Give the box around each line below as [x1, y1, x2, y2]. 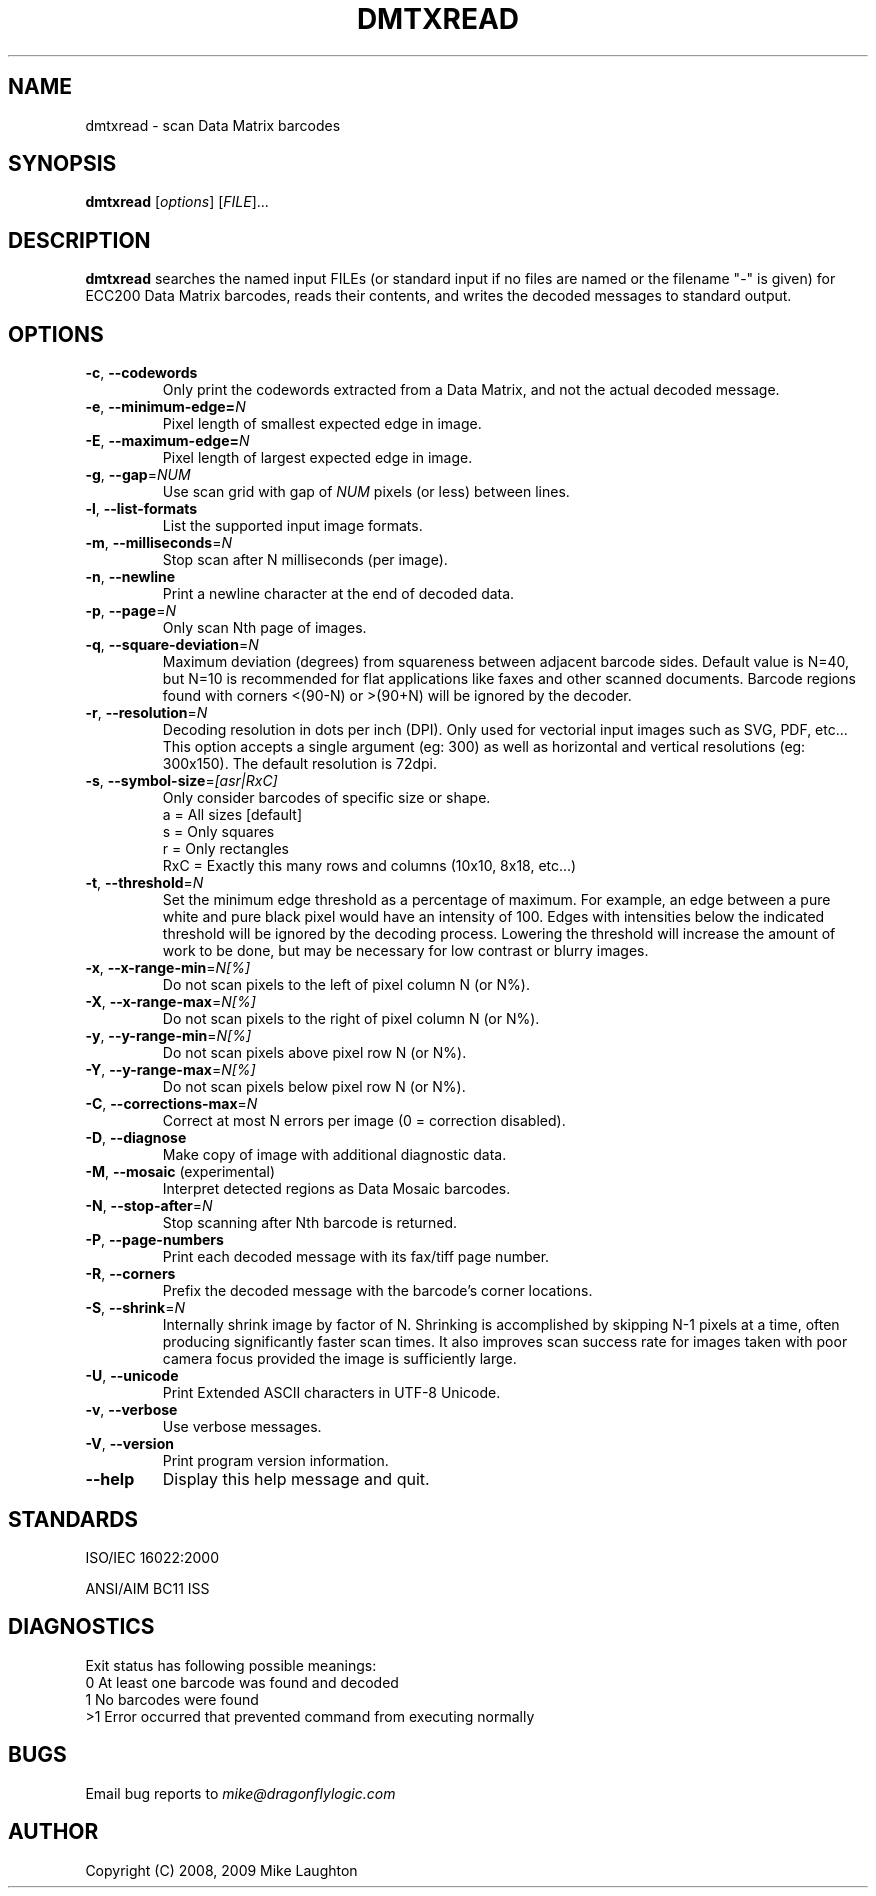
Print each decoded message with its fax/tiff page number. [162, 1248, 550, 1266]
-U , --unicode [85, 1367, 179, 1385]
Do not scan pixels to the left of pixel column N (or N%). [162, 976, 530, 994]
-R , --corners [85, 1265, 176, 1283]
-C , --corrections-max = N [85, 1095, 258, 1113]
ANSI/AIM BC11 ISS [85, 1579, 210, 1597]
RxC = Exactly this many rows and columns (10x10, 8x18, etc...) [162, 857, 577, 875]
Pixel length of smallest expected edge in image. [162, 415, 482, 433]
